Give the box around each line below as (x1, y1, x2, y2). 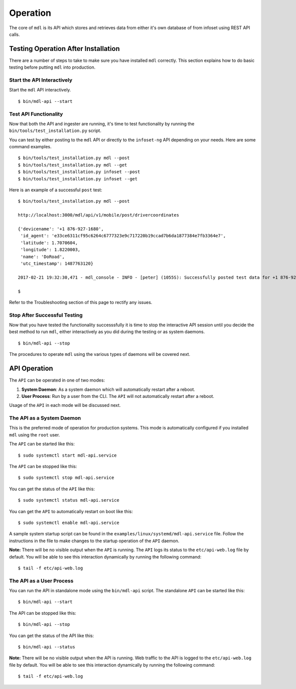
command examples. (9, 144, 52, 150)
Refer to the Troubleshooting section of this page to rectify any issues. (9, 299, 152, 305)
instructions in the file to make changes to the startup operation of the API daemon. (9, 538, 180, 544)
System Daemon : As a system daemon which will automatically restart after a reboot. (21, 386, 195, 392)
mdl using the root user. (9, 431, 60, 437)
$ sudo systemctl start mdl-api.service (18, 452, 117, 458)
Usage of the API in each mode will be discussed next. (9, 402, 121, 408)
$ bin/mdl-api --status (18, 644, 75, 649)
